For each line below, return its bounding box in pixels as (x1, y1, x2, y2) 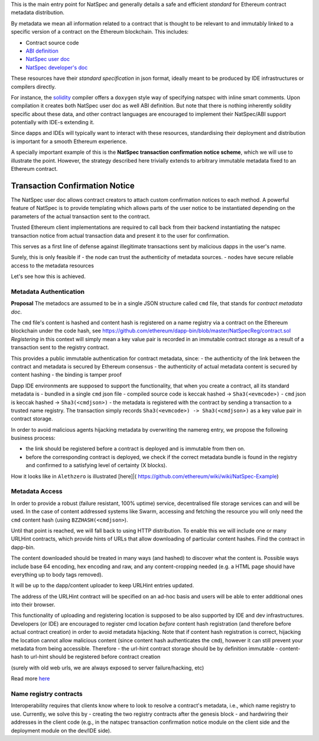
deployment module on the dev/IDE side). (11, 727, 112, 734)
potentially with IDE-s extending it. (11, 119, 95, 126)
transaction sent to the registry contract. (11, 344, 109, 351)
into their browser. (11, 601, 56, 609)
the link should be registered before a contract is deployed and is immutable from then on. (25, 445, 245, 452)
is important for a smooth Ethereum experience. (11, 138, 128, 145)
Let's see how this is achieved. (11, 273, 86, 280)
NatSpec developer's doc (25, 64, 88, 71)
